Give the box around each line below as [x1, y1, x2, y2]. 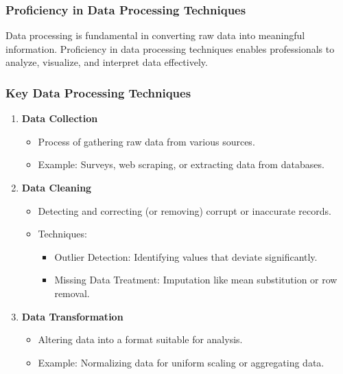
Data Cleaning [21, 180, 92, 194]
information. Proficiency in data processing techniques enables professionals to [5, 41, 335, 56]
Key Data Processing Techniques [5, 84, 191, 101]
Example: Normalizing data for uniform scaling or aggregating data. [38, 355, 324, 369]
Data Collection [21, 111, 98, 126]
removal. [54, 285, 90, 300]
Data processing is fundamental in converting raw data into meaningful [5, 28, 305, 43]
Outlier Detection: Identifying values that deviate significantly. [54, 249, 318, 264]
